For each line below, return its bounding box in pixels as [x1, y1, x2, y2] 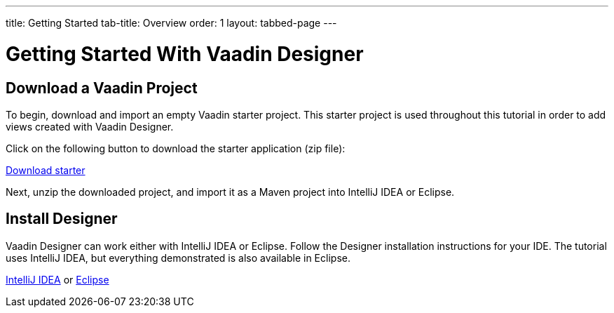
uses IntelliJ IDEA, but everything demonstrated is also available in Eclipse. [6, 251, 350, 264]
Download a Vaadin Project [6, 79, 198, 97]
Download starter [6, 164, 86, 176]
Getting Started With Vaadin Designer [6, 41, 364, 66]
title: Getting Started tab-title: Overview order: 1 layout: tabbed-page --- [6, 17, 337, 29]
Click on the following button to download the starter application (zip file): [6, 142, 346, 154]
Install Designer [6, 210, 118, 228]
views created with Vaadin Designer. [6, 120, 174, 133]
